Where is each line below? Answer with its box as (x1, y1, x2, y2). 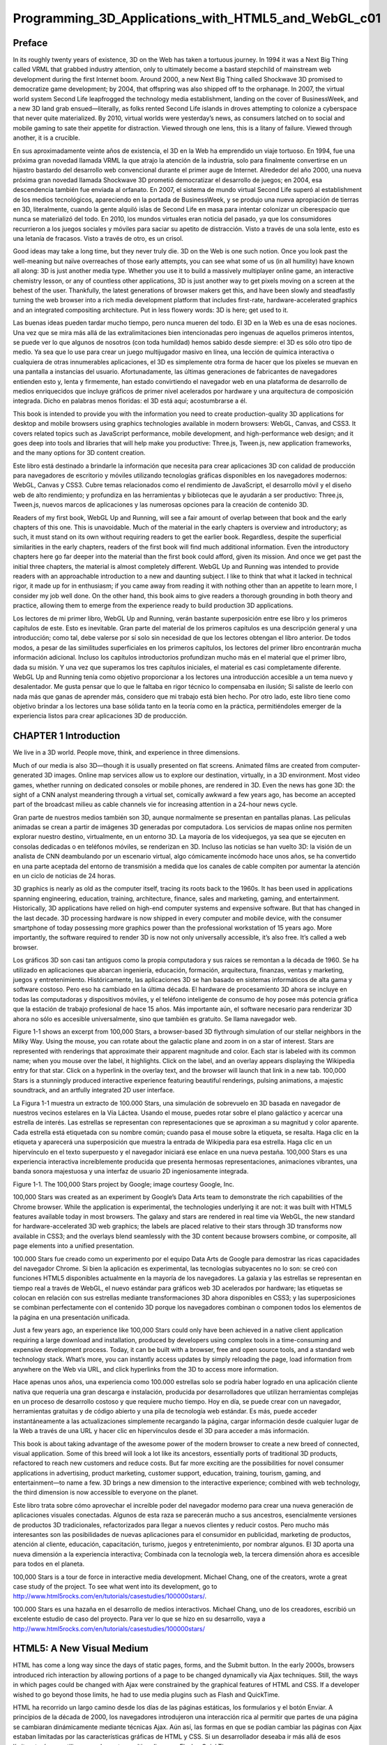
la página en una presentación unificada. (13, 1313, 130, 1321)
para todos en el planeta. (13, 1560, 85, 1568)
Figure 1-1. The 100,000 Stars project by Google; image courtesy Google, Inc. (13, 1180, 235, 1188)
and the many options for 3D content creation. (13, 449, 146, 457)
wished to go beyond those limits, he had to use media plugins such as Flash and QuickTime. (13, 1690, 280, 1699)
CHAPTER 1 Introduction (13, 730, 121, 742)
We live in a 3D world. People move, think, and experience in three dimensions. (13, 748, 241, 757)
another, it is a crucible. (13, 133, 80, 142)
